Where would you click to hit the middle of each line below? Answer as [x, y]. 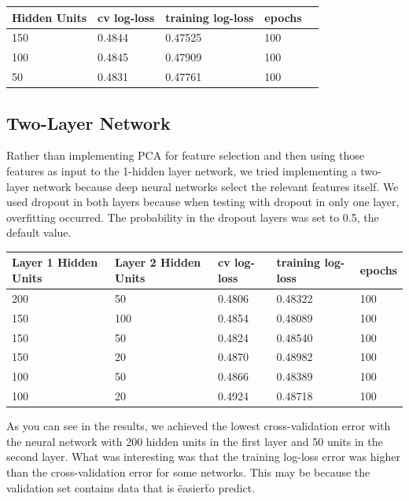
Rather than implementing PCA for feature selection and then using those [185, 155]
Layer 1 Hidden [55, 262]
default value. [39, 232]
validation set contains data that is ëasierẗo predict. [131, 487]
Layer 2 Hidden [158, 262]
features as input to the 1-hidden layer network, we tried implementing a [182, 170]
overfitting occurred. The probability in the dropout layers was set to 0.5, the [193, 217]
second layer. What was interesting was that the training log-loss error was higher [203, 457]
